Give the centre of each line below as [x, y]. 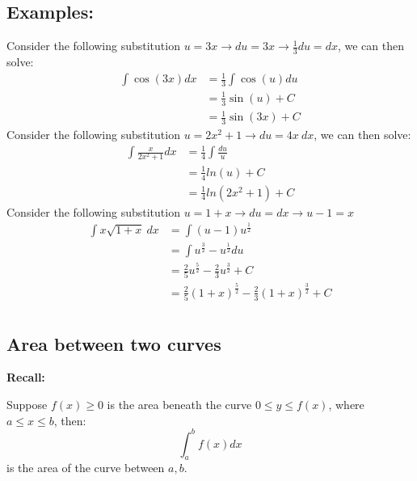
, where [346, 404]
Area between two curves [114, 343]
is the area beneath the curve [179, 404]
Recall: [26, 377]
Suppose [27, 404]
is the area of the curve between [86, 468]
